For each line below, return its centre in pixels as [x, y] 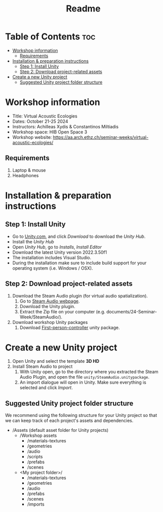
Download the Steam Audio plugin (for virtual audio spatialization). [80, 296]
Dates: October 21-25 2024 [40, 121]
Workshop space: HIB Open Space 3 [50, 132]
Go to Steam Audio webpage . [50, 301]
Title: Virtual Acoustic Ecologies [45, 116]
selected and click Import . [46, 388]
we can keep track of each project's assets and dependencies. [69, 420]
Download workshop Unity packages [50, 322]
